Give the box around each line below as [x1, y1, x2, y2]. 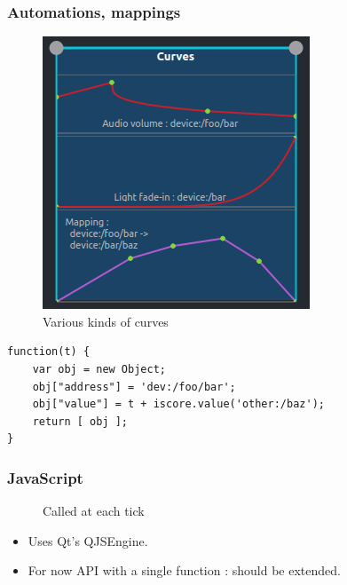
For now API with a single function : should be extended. [28, 561, 341, 580]
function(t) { [7, 345, 91, 359]
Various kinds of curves [43, 312, 169, 330]
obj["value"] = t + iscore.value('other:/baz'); [32, 398, 325, 411]
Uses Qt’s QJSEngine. [28, 531, 148, 549]
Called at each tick [43, 502, 145, 520]
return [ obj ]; [32, 415, 129, 428]
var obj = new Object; [32, 363, 166, 376]
